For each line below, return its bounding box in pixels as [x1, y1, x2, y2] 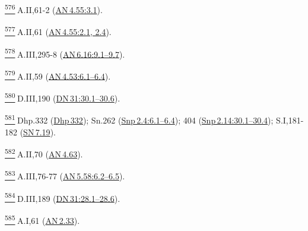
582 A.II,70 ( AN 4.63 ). [5, 146, 83, 160]
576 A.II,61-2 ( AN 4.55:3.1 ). [5, 2, 103, 15]
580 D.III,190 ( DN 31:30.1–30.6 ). [5, 90, 120, 104]
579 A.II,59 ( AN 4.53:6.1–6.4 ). [5, 68, 111, 82]
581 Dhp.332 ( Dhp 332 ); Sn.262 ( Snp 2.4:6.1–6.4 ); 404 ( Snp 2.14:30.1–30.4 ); [5, 112, 274, 126]
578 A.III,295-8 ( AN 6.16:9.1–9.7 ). [5, 46, 125, 60]
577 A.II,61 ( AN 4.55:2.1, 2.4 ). [5, 24, 112, 37]
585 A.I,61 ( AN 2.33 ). [5, 212, 80, 226]
